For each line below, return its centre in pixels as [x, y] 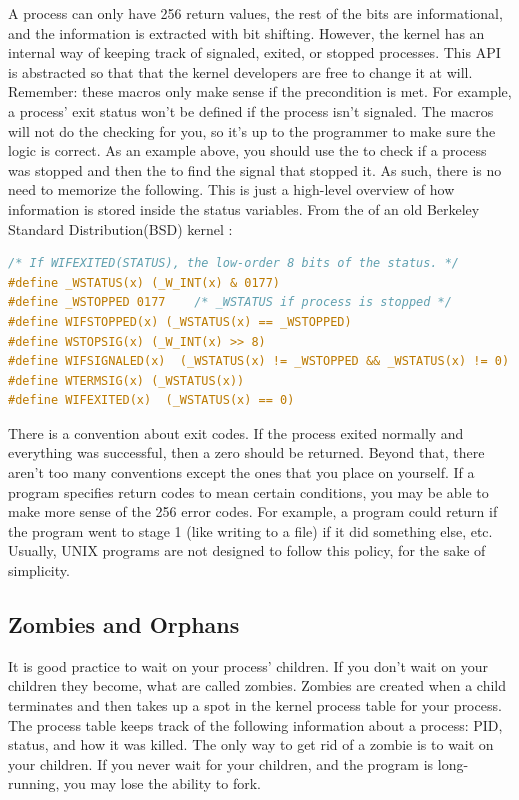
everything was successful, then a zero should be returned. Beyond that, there [246, 452]
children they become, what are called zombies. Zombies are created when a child [257, 685]
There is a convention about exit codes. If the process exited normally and [236, 432]
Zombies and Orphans [124, 624]
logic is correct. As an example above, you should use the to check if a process [247, 150]
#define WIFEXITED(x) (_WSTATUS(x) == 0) [151, 400]
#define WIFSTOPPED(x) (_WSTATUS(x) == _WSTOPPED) [180, 321]
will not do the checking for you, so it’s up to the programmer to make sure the [252, 130]
